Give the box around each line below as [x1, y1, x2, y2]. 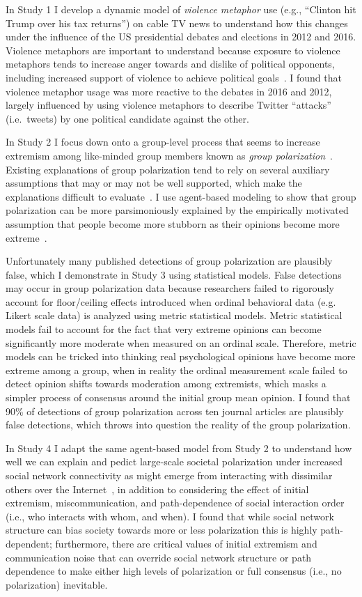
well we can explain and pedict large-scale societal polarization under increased [6, 454, 343, 469]
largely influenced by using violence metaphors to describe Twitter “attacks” [6, 98, 331, 112]
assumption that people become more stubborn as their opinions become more [6, 216, 340, 231]
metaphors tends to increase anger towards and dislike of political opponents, [6, 56, 335, 71]
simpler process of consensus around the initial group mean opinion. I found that [6, 390, 351, 405]
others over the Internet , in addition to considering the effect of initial [6, 481, 309, 496]
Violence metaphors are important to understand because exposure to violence [6, 42, 340, 57]
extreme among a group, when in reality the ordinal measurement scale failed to [6, 362, 347, 377]
